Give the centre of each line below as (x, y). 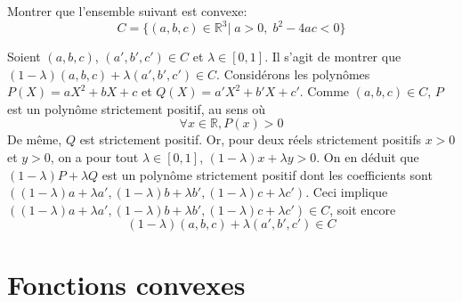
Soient (24, 57)
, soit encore (363, 209)
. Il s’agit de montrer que (333, 57)
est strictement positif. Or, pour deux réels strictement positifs (251, 139)
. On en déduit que (368, 157)
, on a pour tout (94, 157)
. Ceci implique (347, 192)
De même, (35, 139)
